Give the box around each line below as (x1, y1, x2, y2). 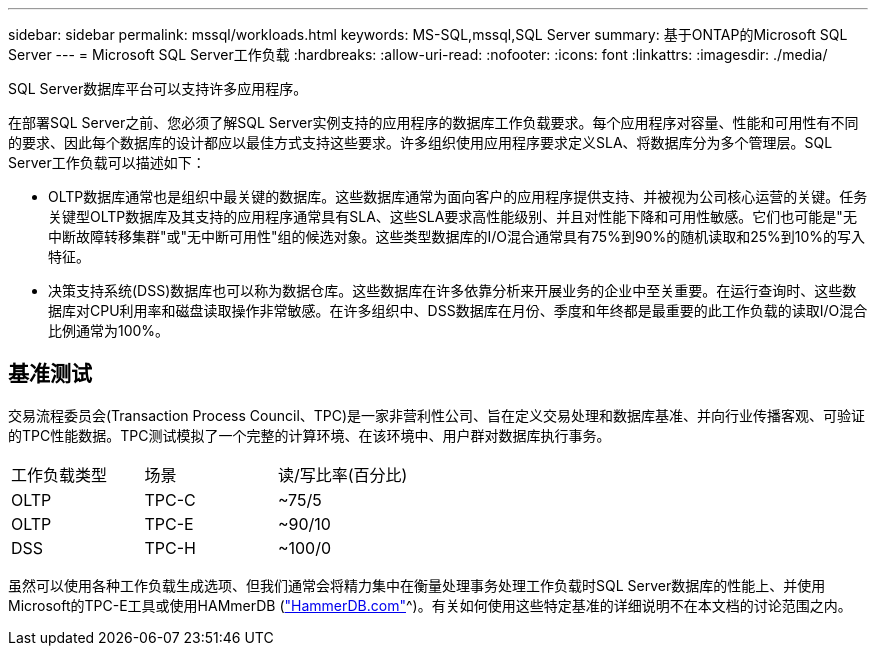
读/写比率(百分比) (277, 464, 408, 485)
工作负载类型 (11, 464, 108, 485)
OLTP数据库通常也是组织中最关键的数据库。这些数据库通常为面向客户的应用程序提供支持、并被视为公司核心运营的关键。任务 (48, 188, 868, 205)
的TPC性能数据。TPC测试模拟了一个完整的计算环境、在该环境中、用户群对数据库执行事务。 (8, 426, 611, 444)
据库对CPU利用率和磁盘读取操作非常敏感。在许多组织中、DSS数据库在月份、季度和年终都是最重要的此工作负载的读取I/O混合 (48, 302, 868, 319)
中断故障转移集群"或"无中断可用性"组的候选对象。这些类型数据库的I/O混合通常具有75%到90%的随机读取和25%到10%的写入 (48, 228, 866, 245)
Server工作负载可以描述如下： (8, 154, 206, 171)
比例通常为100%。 (48, 322, 170, 339)
